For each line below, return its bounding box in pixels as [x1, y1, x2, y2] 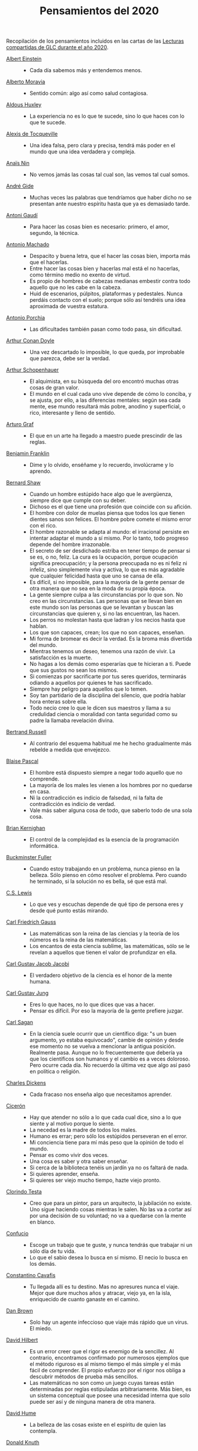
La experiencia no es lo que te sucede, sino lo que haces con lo [29, 112, 185, 120]
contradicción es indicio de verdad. [29, 801, 116, 808]
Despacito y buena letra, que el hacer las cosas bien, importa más [29, 253, 191, 260]
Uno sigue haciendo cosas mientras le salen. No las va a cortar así [29, 1206, 192, 1213]
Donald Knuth [6, 1439, 40, 1446]
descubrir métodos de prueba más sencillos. [29, 1373, 139, 1380]
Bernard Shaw [6, 479, 41, 486]
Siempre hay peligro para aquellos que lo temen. [29, 685, 148, 693]
